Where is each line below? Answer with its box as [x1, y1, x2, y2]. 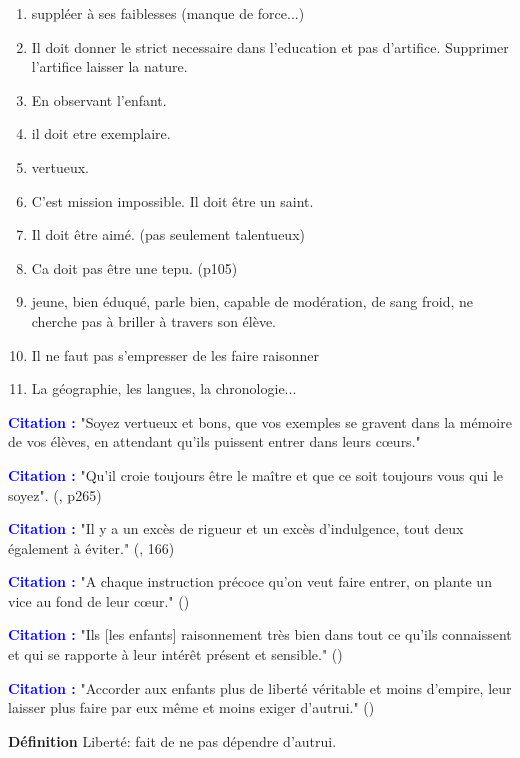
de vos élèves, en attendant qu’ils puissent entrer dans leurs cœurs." [8, 431, 421, 452]
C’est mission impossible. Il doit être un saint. [31, 190, 314, 211]
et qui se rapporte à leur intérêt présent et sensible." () [8, 644, 343, 665]
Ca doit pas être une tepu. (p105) [31, 257, 238, 278]
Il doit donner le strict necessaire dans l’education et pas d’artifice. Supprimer [31, 36, 509, 57]
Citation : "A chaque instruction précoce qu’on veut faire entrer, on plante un [8, 571, 492, 592]
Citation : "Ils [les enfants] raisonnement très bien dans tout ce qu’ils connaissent [8, 624, 512, 645]
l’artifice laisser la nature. [31, 56, 188, 77]
